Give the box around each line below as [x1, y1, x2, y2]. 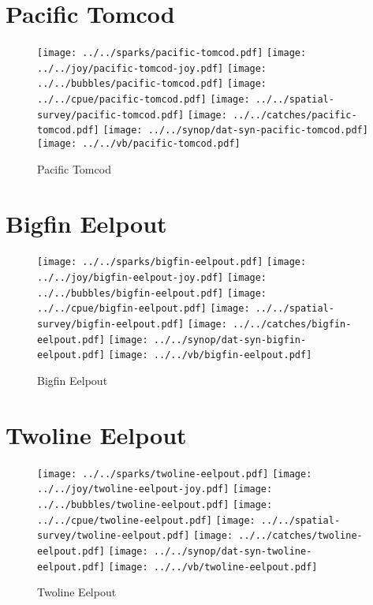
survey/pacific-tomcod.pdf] [37, 109, 185, 121]
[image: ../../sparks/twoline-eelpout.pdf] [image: [37, 468, 312, 480]
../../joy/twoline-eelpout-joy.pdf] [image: [37, 484, 273, 495]
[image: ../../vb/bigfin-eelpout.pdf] [108, 349, 312, 361]
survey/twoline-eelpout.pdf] [37, 530, 190, 542]
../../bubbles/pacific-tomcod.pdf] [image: [37, 78, 267, 90]
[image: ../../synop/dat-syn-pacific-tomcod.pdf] [103, 125, 368, 136]
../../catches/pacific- [233, 109, 357, 121]
